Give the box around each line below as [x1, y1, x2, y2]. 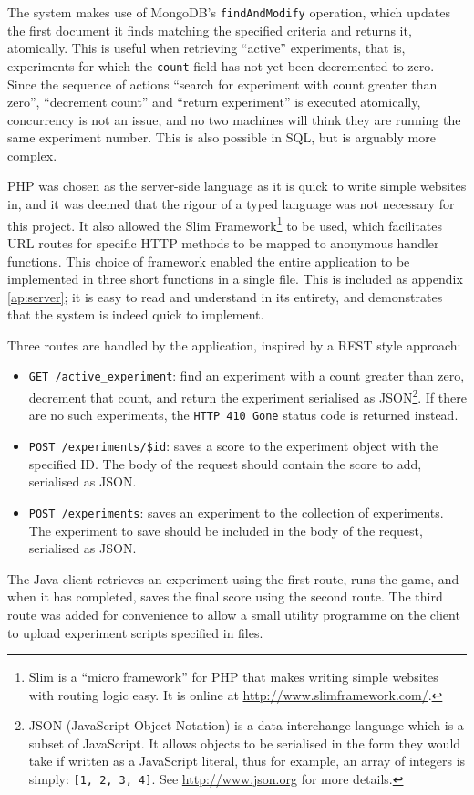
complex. [7, 145, 57, 164]
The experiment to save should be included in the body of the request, [28, 520, 423, 539]
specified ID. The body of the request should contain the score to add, [28, 454, 422, 473]
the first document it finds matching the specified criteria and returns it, [7, 20, 412, 39]
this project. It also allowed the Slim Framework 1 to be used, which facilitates [7, 213, 443, 235]
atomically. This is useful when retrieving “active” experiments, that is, [7, 38, 406, 58]
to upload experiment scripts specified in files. [7, 622, 263, 642]
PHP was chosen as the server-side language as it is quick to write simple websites [7, 176, 467, 195]
